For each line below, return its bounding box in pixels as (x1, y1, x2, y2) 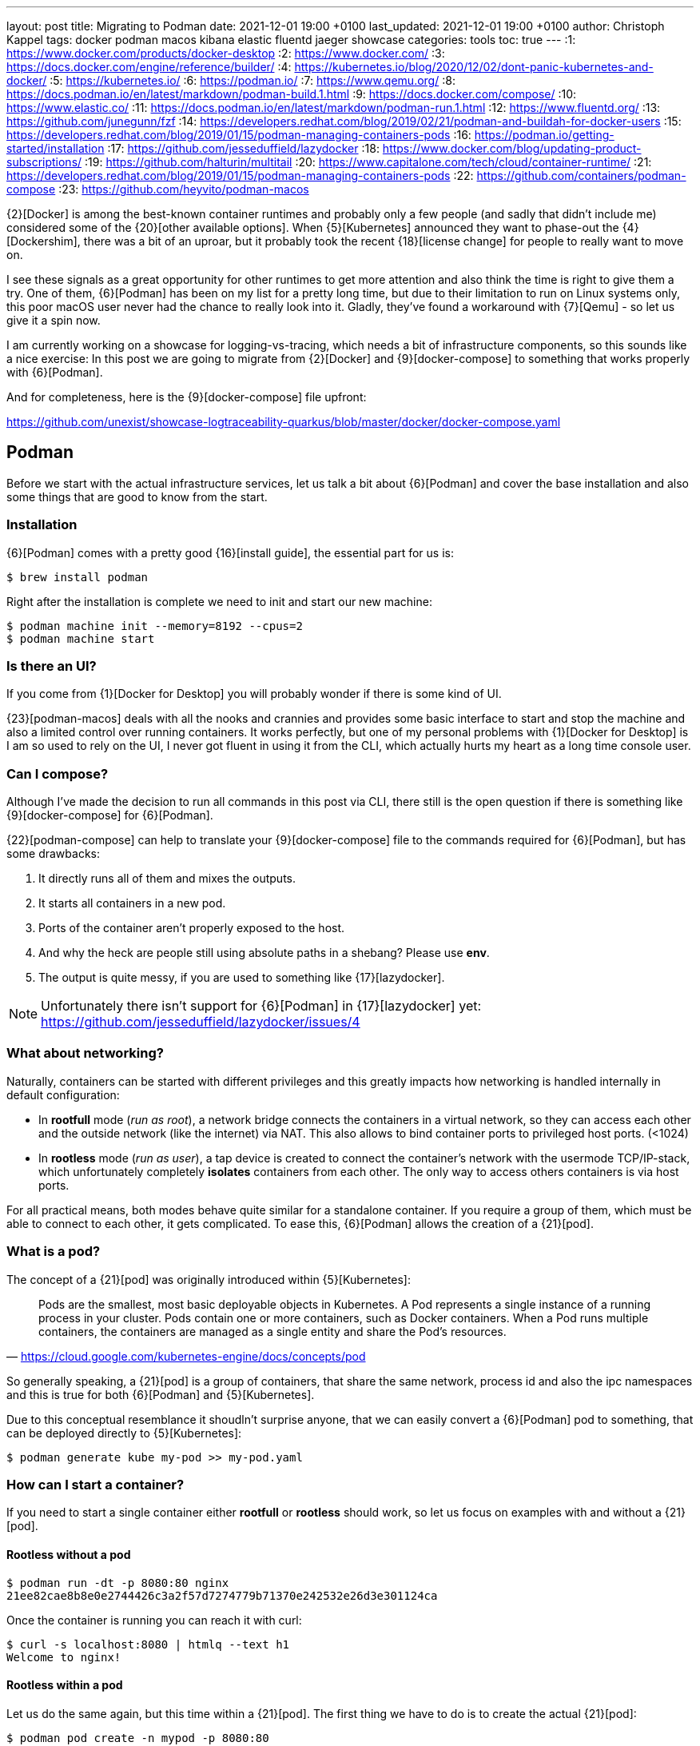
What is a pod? (6, 1243, 101, 1260)
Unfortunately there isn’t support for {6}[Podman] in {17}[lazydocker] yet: (41, 998, 482, 1015)
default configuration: (6, 1087, 120, 1102)
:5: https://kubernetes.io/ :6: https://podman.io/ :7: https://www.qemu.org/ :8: (50, 74, 455, 87)
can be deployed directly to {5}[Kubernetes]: (6, 1425, 242, 1440)
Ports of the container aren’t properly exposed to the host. (38, 921, 345, 935)
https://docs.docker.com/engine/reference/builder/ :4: (6, 60, 292, 74)
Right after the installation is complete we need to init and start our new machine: (6, 594, 432, 608)
